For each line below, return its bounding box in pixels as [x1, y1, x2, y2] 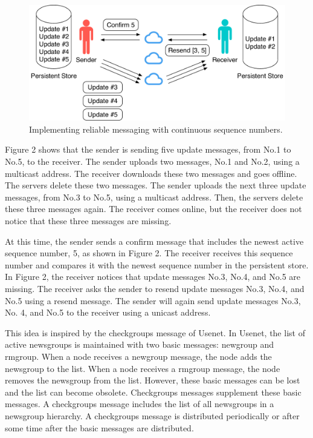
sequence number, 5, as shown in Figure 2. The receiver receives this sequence [5, 247, 293, 259]
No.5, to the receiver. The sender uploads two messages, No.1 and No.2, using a [5, 155, 300, 168]
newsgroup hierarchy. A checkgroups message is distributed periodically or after [5, 409, 300, 422]
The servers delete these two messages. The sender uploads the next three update [5, 179, 306, 191]
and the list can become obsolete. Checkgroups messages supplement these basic [5, 385, 302, 398]
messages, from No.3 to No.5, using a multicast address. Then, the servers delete [5, 190, 303, 203]
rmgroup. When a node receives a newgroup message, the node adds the [5, 350, 272, 362]
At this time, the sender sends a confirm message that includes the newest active [5, 234, 304, 247]
